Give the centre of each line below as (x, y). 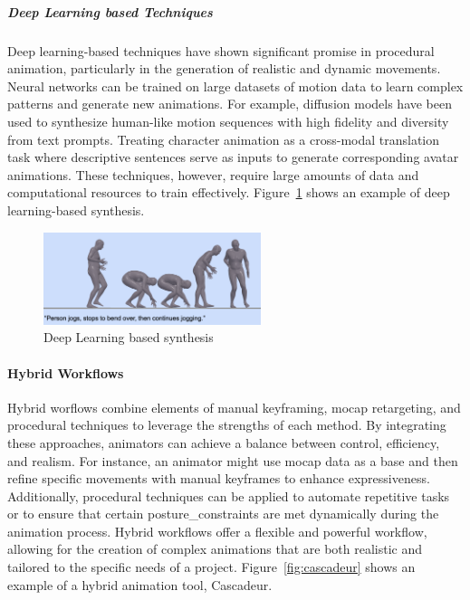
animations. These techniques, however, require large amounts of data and (213, 174)
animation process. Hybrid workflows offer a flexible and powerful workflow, (217, 531)
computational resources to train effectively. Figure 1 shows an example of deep (229, 192)
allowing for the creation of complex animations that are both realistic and (215, 549)
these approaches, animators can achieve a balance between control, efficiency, (224, 442)
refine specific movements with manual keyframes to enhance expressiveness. (219, 478)
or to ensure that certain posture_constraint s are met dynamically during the (223, 514)
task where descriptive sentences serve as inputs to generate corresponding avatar (233, 157)
